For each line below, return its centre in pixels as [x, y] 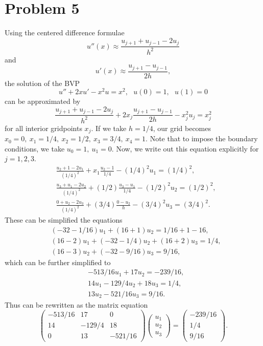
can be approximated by [43, 101]
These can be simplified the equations [64, 220]
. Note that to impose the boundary [202, 138]
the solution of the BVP [42, 83]
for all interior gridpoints [43, 128]
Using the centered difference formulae [65, 33]
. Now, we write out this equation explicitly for [185, 148]
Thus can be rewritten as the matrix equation [76, 304]
